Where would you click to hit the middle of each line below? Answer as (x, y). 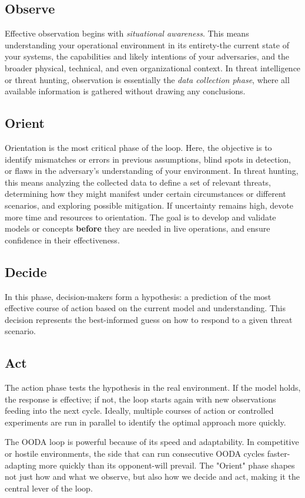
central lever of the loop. (49, 488)
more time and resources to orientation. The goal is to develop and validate (140, 217)
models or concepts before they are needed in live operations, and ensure (138, 228)
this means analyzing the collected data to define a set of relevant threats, (138, 182)
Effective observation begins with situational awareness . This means (127, 33)
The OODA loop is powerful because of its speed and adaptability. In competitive (152, 442)
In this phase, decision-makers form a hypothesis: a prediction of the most (138, 296)
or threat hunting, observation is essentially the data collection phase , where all (147, 79)
